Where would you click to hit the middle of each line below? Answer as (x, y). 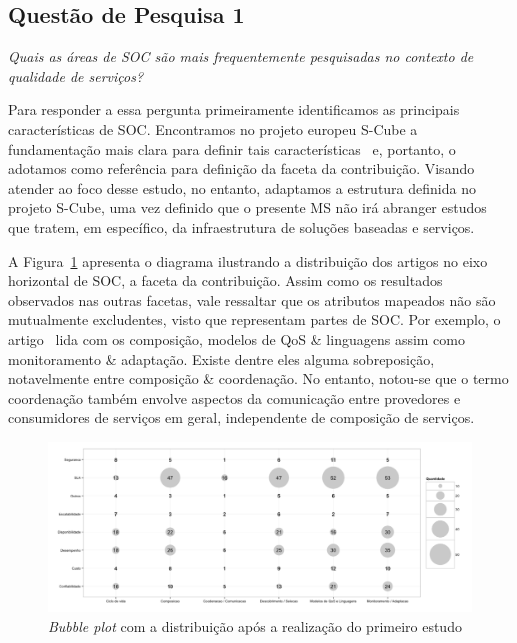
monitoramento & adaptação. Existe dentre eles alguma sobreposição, (221, 358)
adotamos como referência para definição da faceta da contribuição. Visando (241, 168)
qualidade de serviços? (76, 75)
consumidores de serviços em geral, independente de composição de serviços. (241, 417)
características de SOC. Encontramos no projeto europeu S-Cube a (213, 128)
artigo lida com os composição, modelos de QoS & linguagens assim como (237, 338)
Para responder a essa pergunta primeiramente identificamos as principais (234, 109)
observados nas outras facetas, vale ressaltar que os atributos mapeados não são (252, 299)
